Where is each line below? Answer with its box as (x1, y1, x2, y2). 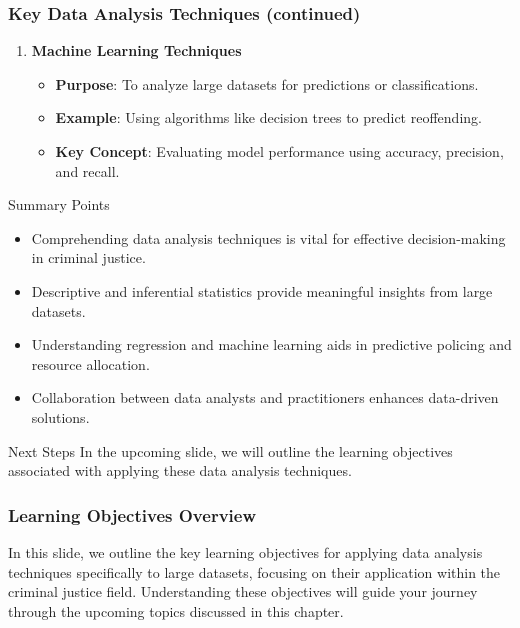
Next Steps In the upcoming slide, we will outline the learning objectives (8, 440, 453, 461)
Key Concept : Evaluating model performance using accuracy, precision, (55, 141, 504, 161)
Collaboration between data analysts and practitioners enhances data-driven (31, 387, 499, 408)
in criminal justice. (31, 247, 146, 268)
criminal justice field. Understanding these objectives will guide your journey (8, 581, 478, 602)
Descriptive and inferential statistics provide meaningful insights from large (31, 280, 493, 301)
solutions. (31, 406, 90, 427)
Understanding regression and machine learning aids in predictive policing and (31, 334, 512, 355)
